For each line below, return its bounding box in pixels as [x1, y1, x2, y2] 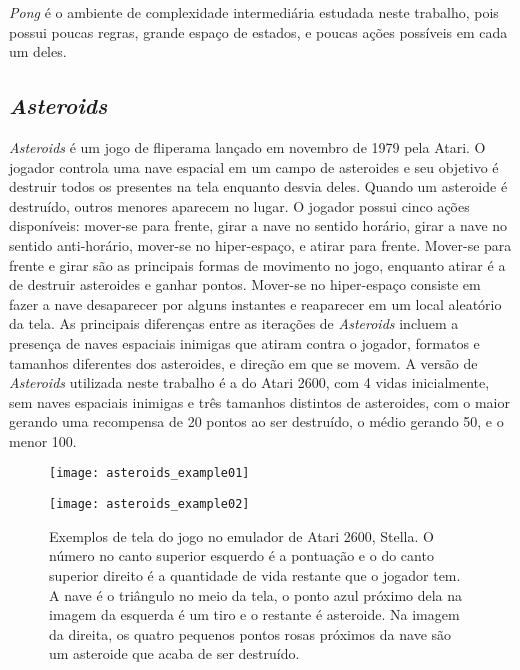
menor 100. [9, 430, 77, 451]
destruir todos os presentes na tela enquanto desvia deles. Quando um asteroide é [9, 176, 508, 197]
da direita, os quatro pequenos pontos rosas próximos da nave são [49, 623, 452, 644]
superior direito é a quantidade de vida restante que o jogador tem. [49, 564, 461, 585]
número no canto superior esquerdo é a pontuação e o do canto [49, 545, 434, 566]
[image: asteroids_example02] [49, 497, 250, 512]
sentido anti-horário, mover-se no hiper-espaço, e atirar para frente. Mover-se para [9, 234, 512, 255]
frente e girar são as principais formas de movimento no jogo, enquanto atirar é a [9, 254, 506, 275]
